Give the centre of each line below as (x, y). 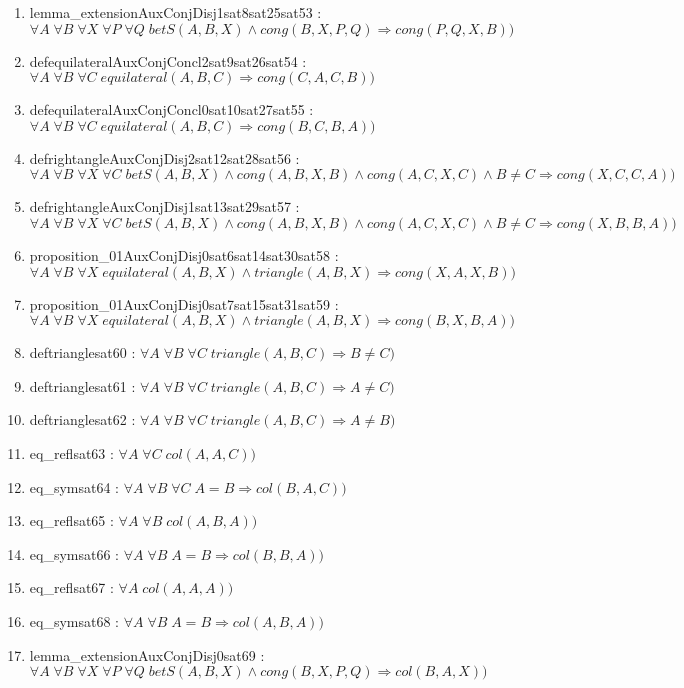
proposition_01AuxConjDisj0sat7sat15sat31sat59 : (184, 303)
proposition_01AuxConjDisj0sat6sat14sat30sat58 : (184, 254)
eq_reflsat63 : (71, 452)
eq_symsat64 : (74, 486)
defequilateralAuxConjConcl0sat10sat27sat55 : (171, 109)
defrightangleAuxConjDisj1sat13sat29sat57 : (164, 206)
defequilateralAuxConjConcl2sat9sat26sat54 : (168, 60)
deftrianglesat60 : (82, 352)
